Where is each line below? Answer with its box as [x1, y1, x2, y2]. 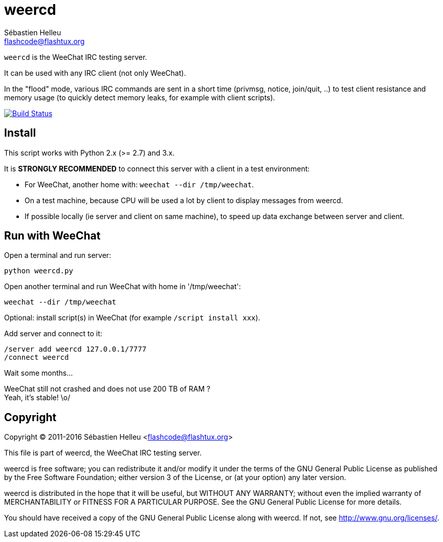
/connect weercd [4, 353, 69, 362]
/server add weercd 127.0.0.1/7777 [4, 345, 147, 354]
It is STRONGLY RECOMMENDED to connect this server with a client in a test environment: [4, 164, 310, 173]
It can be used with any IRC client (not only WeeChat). [4, 68, 186, 77]
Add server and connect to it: [4, 329, 102, 338]
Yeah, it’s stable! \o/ [4, 393, 71, 402]
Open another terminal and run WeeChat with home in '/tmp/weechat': [4, 282, 241, 291]
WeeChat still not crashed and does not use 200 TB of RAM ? [4, 384, 211, 394]
